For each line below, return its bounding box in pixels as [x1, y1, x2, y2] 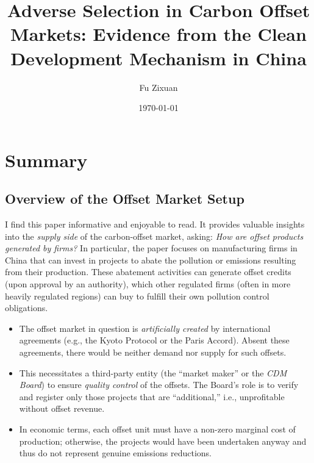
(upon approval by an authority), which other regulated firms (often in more [5, 278, 291, 290]
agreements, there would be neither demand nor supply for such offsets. [19, 346, 287, 359]
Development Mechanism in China [10, 45, 307, 70]
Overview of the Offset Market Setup [5, 189, 244, 208]
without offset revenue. [19, 402, 105, 415]
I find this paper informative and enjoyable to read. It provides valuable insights [5, 218, 305, 231]
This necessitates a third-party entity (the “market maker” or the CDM [19, 366, 287, 379]
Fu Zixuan [139, 81, 178, 93]
